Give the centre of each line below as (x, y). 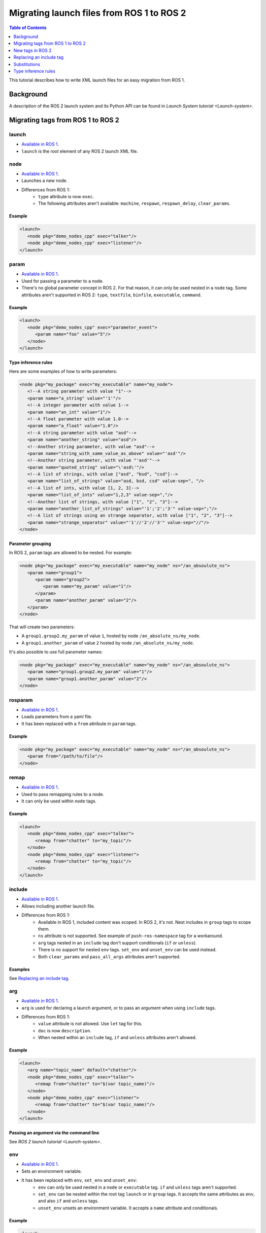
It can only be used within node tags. (59, 801)
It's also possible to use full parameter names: (56, 652)
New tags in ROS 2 (33, 50)
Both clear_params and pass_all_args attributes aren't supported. (109, 956)
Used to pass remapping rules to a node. (63, 794)
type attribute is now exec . (66, 197)
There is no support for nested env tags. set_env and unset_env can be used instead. (127, 950)
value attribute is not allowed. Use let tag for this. (90, 1024)
